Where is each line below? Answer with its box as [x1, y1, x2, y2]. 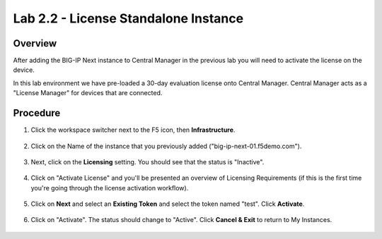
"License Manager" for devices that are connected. [13, 89, 163, 97]
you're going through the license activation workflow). [30, 183, 189, 192]
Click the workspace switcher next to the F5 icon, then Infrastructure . [30, 125, 236, 134]
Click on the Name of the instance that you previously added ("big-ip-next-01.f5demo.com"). [30, 142, 302, 150]
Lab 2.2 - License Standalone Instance [13, 11, 244, 26]
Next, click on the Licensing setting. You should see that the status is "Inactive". [30, 157, 265, 166]
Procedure [13, 107, 61, 119]
